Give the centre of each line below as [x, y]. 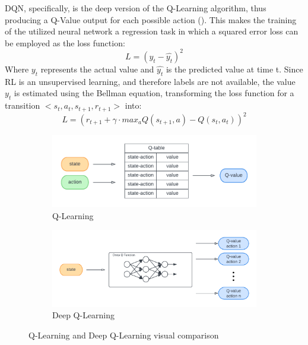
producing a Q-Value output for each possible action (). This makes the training [151, 19]
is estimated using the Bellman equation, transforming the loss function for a [154, 93]
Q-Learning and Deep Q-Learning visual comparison [124, 335]
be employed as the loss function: [65, 42]
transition [23, 105]
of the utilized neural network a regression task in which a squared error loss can [152, 31]
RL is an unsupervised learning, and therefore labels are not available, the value [150, 81]
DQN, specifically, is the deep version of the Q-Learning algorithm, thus [136, 8]
